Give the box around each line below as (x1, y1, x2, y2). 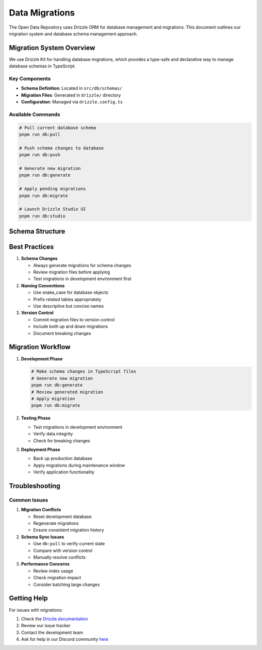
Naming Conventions (21, 283, 65, 288)
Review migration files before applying (33, 269, 110, 275)
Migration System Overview (9, 44, 96, 52)
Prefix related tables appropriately (33, 296, 101, 302)
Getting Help (9, 594, 48, 602)
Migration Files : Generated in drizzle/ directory (21, 92, 121, 98)
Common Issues (9, 497, 49, 503)
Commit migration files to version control (33, 317, 115, 322)
